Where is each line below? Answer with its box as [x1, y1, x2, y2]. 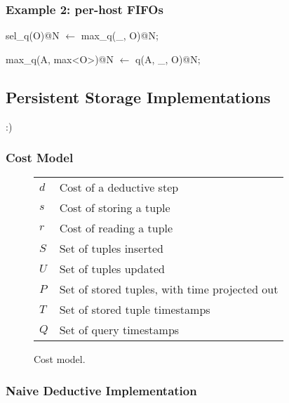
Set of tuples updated [59, 260, 165, 277]
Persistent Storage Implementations [6, 86, 271, 107]
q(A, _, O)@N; [135, 51, 201, 66]
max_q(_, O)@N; [81, 28, 159, 43]
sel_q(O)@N [6, 28, 60, 43]
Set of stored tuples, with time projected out [59, 281, 278, 298]
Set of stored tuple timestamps [59, 301, 210, 318]
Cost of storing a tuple [59, 199, 170, 216]
